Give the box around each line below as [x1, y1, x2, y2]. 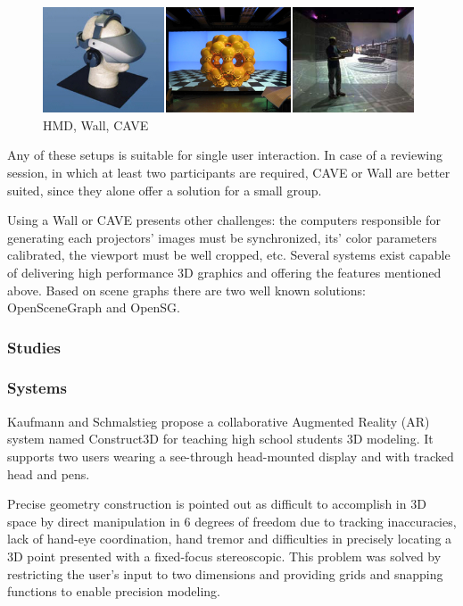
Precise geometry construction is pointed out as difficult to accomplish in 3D [7, 494, 426, 513]
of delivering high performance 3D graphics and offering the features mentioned [7, 262, 442, 281]
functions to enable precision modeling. [7, 582, 220, 601]
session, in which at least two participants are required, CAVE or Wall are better [7, 162, 451, 181]
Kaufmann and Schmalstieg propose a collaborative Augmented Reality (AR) [7, 411, 430, 430]
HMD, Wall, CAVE [43, 115, 149, 134]
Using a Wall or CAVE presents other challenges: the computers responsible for [7, 211, 441, 229]
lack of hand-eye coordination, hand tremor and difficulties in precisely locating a [7, 529, 452, 548]
